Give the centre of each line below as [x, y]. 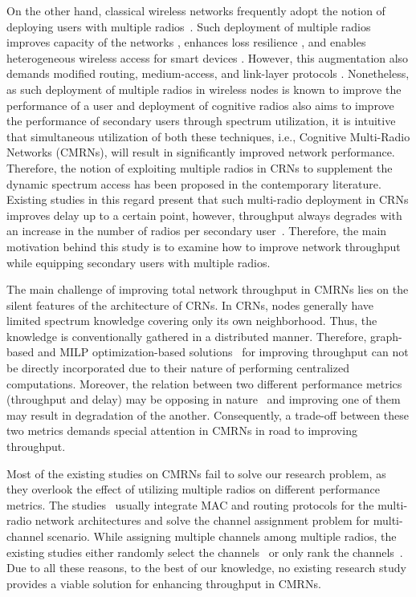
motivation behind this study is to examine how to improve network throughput [204, 246]
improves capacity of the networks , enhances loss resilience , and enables [186, 42]
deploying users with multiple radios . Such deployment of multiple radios [189, 26]
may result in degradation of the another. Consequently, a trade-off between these [208, 414]
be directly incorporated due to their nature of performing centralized [178, 368]
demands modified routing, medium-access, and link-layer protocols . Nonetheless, [208, 73]
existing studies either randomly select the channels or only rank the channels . [205, 552]
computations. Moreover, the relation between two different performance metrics [204, 383]
